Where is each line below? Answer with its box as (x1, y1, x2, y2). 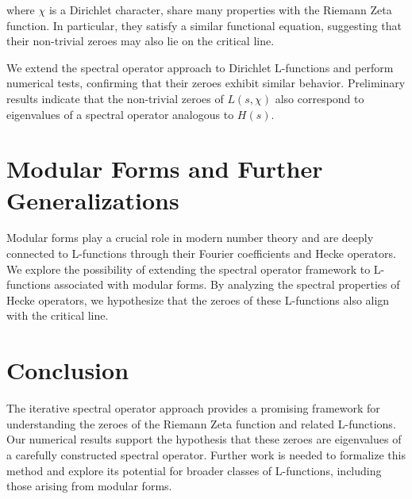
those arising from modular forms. (6, 478, 172, 494)
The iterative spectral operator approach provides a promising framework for (6, 400, 380, 416)
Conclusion (6, 354, 129, 386)
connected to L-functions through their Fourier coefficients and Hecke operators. (6, 245, 396, 262)
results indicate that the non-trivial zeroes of (6, 90, 224, 106)
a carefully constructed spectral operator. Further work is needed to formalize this (6, 446, 406, 463)
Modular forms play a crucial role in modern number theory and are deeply (6, 229, 374, 246)
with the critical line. (6, 307, 109, 324)
